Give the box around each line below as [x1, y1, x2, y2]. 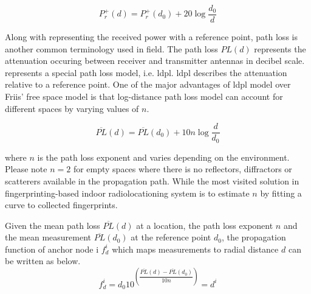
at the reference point [131, 231, 211, 243]
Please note [5, 163, 47, 175]
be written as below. [5, 254, 81, 267]
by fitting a [260, 186, 302, 199]
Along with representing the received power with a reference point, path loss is [5, 30, 298, 43]
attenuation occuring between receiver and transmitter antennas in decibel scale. [5, 54, 305, 67]
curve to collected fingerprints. [5, 198, 118, 211]
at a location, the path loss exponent [136, 219, 273, 231]
